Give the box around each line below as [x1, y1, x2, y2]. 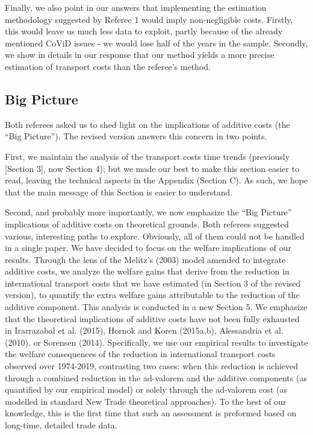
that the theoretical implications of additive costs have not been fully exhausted [5, 312, 300, 325]
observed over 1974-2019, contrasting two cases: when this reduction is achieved [5, 360, 299, 372]
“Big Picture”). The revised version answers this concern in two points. [5, 130, 267, 142]
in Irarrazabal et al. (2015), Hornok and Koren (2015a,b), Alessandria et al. [5, 324, 284, 337]
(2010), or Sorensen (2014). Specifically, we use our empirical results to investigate [5, 335, 308, 348]
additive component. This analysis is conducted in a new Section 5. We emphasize [5, 300, 308, 313]
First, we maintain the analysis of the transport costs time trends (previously [5, 150, 290, 162]
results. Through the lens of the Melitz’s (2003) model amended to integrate [5, 253, 286, 265]
